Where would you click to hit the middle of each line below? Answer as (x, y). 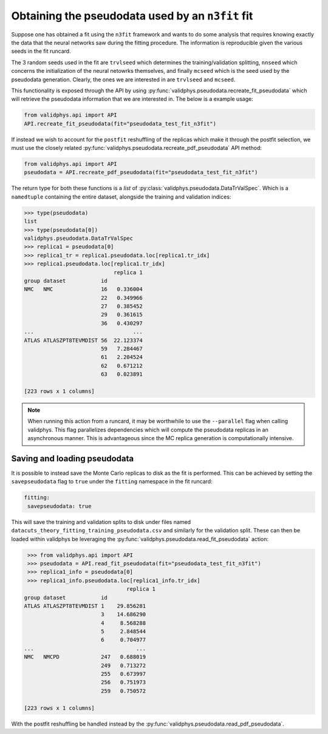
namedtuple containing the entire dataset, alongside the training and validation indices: (121, 197)
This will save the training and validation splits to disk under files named (101, 522)
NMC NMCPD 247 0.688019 (85, 657)
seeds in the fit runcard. (41, 51)
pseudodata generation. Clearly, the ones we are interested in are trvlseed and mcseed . (123, 80)
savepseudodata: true (60, 506)
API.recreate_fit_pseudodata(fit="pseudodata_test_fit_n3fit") (120, 124)
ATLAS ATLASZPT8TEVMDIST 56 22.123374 (83, 340)
